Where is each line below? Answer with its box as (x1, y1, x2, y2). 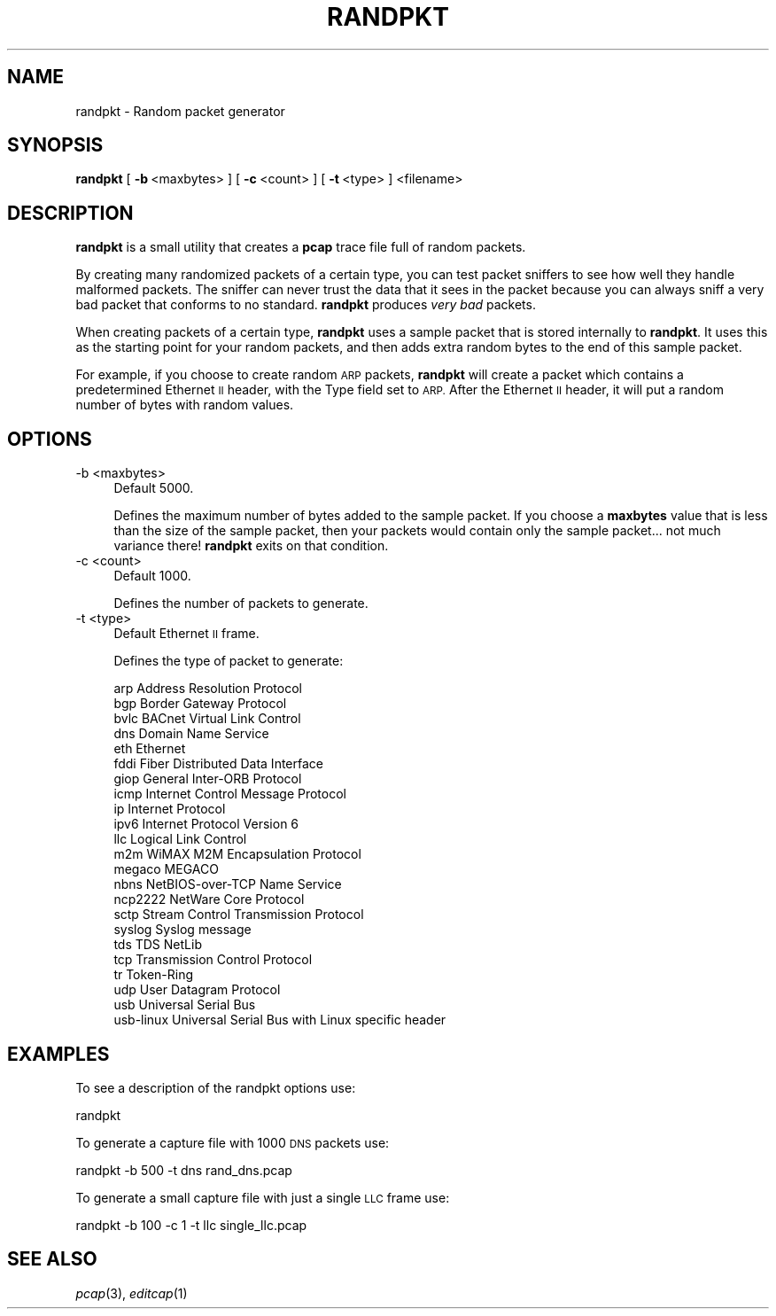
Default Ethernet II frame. (113, 626, 260, 642)
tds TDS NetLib (113, 937, 202, 953)
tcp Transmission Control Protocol (113, 952, 313, 968)
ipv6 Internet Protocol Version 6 (113, 816, 299, 832)
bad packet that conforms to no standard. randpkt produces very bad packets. (75, 297, 536, 313)
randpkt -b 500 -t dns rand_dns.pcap (75, 1162, 292, 1178)
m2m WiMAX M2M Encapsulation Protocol (113, 846, 361, 862)
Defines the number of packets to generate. (113, 596, 369, 611)
